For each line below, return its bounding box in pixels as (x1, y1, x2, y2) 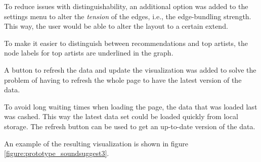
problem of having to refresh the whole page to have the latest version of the (4, 74, 242, 85)
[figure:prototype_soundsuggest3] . (4, 148, 109, 158)
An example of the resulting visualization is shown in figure (4, 138, 189, 148)
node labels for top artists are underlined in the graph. (4, 47, 173, 58)
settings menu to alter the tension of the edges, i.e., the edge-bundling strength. (4, 11, 251, 21)
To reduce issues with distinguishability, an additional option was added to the (4, 1, 248, 11)
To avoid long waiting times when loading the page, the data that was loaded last (4, 101, 257, 112)
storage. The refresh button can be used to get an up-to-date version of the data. (4, 121, 255, 131)
